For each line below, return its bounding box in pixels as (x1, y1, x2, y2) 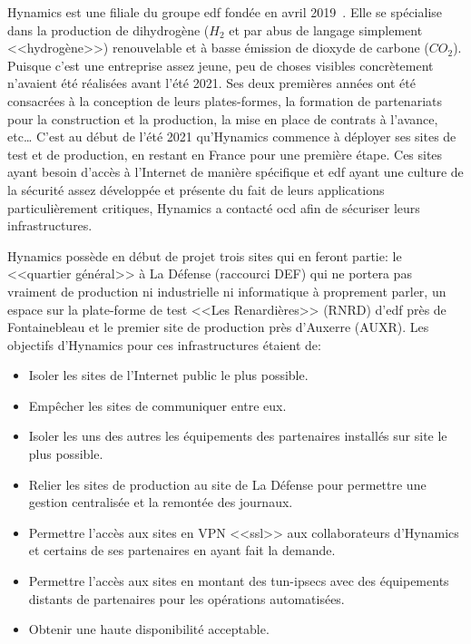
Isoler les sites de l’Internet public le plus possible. (28, 366, 309, 385)
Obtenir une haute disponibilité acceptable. (28, 620, 270, 639)
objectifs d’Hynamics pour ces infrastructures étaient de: (7, 335, 321, 354)
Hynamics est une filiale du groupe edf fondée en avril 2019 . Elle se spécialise (7, 3, 443, 21)
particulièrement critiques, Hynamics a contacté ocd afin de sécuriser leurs (7, 198, 420, 217)
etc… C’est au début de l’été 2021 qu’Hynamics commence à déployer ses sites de (7, 127, 456, 146)
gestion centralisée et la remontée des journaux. (28, 493, 293, 512)
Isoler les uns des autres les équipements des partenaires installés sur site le (28, 426, 447, 445)
